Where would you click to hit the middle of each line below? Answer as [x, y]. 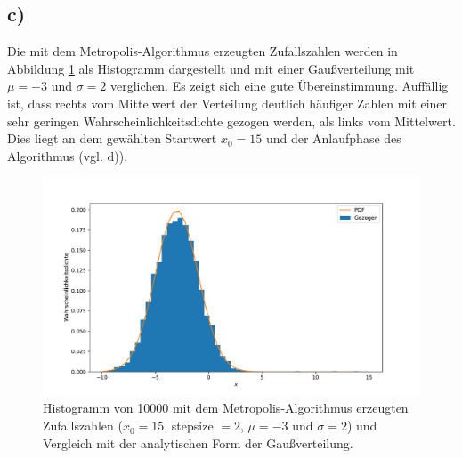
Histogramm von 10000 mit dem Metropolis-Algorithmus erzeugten [226, 408]
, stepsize [189, 426]
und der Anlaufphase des [333, 138]
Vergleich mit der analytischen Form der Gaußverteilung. [198, 442]
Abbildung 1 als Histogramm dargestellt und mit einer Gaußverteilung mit [211, 68]
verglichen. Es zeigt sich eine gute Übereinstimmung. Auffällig [280, 86]
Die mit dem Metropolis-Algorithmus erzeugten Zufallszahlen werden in [203, 51]
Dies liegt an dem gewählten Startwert [112, 138]
